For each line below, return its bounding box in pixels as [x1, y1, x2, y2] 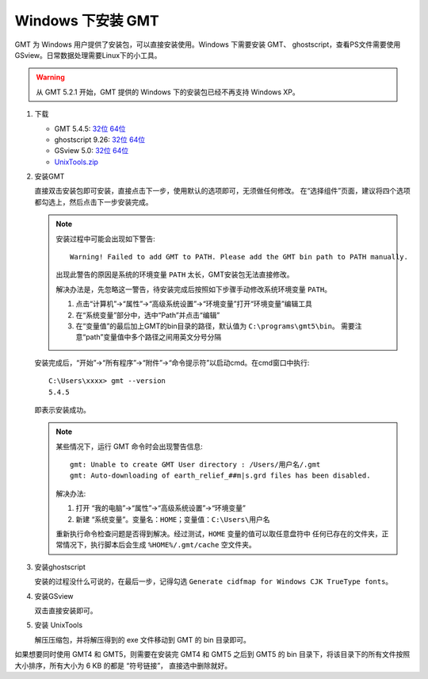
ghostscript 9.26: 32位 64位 [54, 135, 146, 144]
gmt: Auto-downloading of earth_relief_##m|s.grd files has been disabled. [70, 471, 371, 480]
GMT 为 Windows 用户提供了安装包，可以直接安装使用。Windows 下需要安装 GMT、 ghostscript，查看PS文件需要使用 [14, 40, 401, 49]
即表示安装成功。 [34, 405, 90, 414]
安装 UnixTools [34, 620, 83, 630]
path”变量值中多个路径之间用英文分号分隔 [86, 332, 222, 342]
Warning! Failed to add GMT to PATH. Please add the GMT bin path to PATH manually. [70, 252, 408, 262]
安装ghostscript [34, 562, 86, 571]
